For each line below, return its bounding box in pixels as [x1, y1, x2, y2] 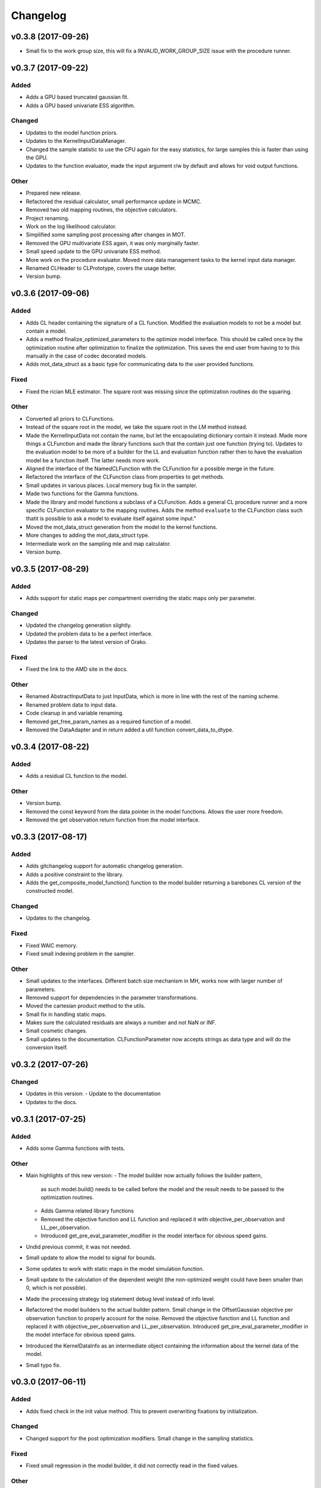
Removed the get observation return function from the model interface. [26, 816, 200, 823]
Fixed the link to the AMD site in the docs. [26, 665, 128, 673]
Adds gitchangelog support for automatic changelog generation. [26, 862, 184, 870]
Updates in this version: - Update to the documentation [26, 1090, 161, 1098]
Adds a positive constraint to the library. [26, 871, 124, 878]
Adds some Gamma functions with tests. [26, 1145, 125, 1152]
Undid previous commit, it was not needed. [26, 1243, 131, 1250]
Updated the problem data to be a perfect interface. [26, 630, 153, 637]
